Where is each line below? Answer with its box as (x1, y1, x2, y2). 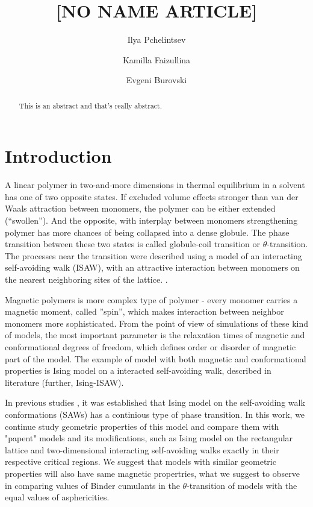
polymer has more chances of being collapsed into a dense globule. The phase (5, 225, 290, 238)
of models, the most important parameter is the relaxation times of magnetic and (5, 329, 305, 341)
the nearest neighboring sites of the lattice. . (5, 273, 168, 286)
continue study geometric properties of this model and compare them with (5, 420, 279, 432)
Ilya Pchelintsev (127, 33, 186, 46)
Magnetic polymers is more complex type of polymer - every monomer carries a (5, 293, 298, 306)
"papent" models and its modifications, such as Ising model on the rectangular (5, 432, 293, 444)
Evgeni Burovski (126, 74, 187, 86)
